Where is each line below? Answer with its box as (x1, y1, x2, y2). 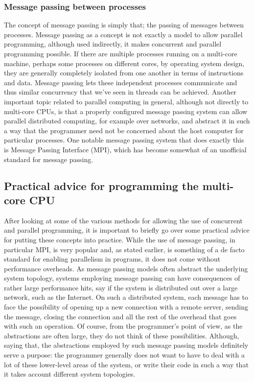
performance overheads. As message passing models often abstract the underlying (4, 263, 248, 273)
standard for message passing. (4, 154, 93, 164)
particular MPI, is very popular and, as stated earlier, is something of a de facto (4, 244, 245, 254)
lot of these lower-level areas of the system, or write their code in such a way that (4, 359, 249, 369)
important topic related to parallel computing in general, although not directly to (4, 96, 249, 106)
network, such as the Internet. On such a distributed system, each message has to (4, 292, 248, 302)
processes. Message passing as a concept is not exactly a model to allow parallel (4, 29, 243, 39)
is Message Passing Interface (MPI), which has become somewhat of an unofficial (4, 144, 247, 154)
